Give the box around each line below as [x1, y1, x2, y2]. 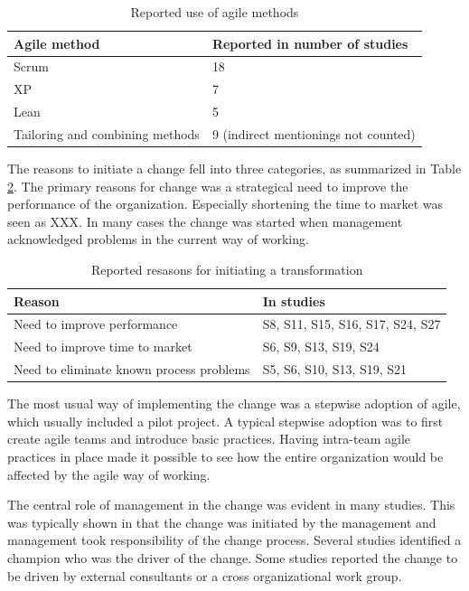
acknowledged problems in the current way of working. [7, 230, 309, 249]
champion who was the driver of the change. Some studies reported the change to [7, 549, 458, 567]
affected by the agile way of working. [7, 464, 211, 483]
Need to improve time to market [14, 337, 192, 356]
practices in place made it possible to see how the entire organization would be [7, 447, 444, 466]
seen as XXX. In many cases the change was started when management [7, 211, 403, 230]
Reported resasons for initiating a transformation [90, 260, 363, 279]
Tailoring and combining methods [14, 124, 200, 143]
